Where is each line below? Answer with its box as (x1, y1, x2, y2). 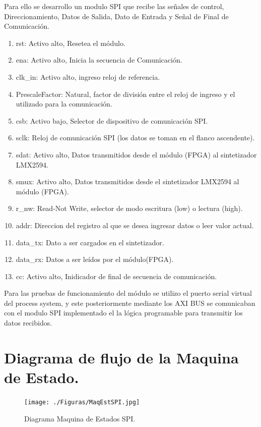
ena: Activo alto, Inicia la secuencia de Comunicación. (16, 55, 182, 65)
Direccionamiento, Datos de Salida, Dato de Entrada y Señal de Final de (4, 11, 229, 21)
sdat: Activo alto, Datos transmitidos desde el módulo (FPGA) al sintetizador (16, 149, 257, 159)
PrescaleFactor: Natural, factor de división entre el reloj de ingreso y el (16, 88, 235, 99)
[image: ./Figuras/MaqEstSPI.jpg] (24, 398, 140, 406)
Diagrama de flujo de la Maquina (4, 347, 239, 367)
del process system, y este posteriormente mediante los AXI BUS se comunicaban (4, 297, 255, 308)
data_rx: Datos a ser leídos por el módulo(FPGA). (16, 254, 174, 264)
